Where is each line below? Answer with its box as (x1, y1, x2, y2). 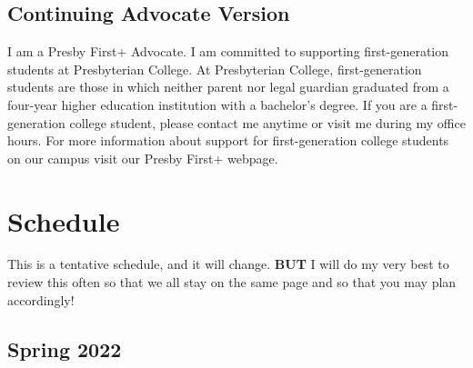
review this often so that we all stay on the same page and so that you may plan (7, 273, 457, 292)
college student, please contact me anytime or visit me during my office (69, 113, 466, 132)
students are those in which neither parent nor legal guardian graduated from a (7, 77, 449, 96)
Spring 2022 (7, 334, 122, 363)
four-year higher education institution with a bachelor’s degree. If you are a (7, 94, 428, 114)
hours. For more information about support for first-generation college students (7, 131, 449, 150)
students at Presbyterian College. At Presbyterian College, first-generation (7, 59, 422, 78)
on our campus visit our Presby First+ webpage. (7, 148, 278, 167)
